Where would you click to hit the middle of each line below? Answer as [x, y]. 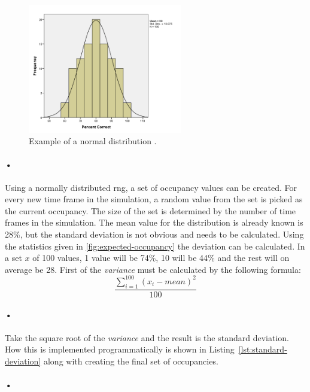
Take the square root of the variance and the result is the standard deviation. [147, 337]
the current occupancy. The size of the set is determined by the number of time [151, 210]
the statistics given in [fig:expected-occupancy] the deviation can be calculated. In [155, 246]
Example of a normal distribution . [93, 141]
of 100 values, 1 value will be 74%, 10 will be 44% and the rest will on [161, 258]
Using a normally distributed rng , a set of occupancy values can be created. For [151, 187]
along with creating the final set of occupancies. [131, 361]
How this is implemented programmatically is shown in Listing [120, 349]
